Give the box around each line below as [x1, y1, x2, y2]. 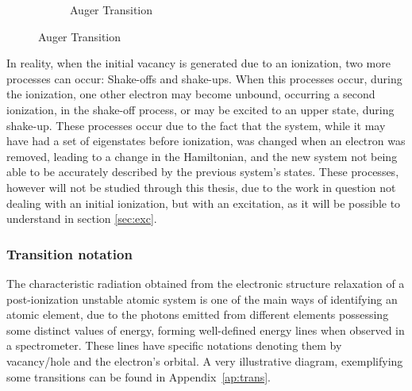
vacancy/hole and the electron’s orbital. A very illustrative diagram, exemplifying [6, 352, 403, 369]
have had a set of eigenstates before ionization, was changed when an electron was [6, 132, 406, 149]
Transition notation [6, 243, 133, 263]
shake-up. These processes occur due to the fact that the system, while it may [6, 117, 386, 133]
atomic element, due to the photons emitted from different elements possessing [6, 306, 389, 323]
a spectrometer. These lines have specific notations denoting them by [6, 337, 342, 354]
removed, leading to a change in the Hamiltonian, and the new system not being [6, 148, 398, 164]
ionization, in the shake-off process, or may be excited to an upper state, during [6, 101, 395, 117]
